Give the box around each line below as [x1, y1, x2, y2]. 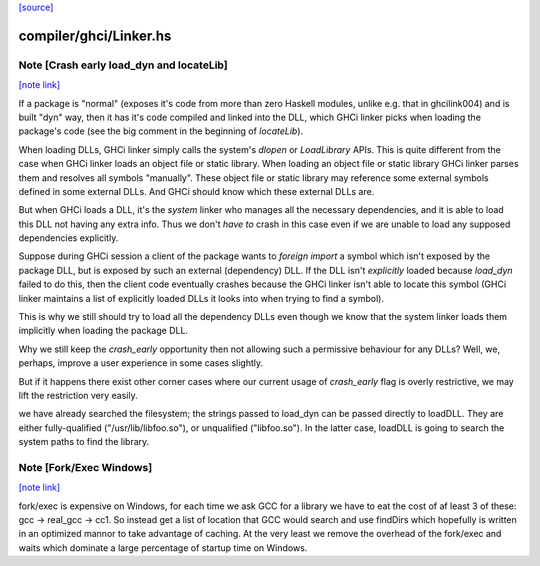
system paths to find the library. [18, 436, 150, 448]
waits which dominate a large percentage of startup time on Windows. [18, 541, 308, 554]
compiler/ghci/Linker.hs [18, 27, 172, 44]
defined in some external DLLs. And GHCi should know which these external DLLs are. [18, 185, 375, 197]
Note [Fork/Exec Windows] [18, 460, 153, 474]
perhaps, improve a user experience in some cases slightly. [18, 357, 264, 369]
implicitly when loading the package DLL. [18, 325, 189, 337]
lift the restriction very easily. [18, 389, 139, 401]
